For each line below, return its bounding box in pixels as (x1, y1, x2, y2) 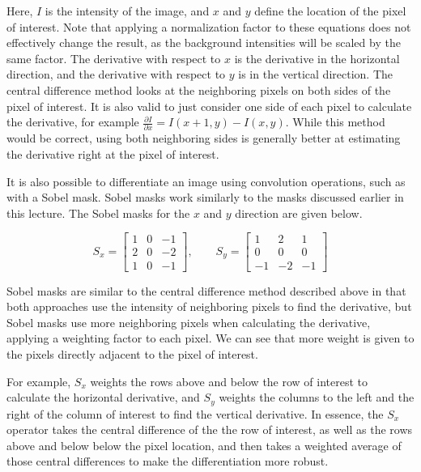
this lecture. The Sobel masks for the (6, 204, 190, 221)
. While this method (285, 113, 385, 130)
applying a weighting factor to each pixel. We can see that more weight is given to (6, 330, 415, 347)
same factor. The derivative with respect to (6, 49, 221, 66)
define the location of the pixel (254, 2, 406, 19)
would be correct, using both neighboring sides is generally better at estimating (6, 130, 401, 147)
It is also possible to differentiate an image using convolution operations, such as (6, 172, 406, 189)
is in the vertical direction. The (238, 66, 393, 83)
